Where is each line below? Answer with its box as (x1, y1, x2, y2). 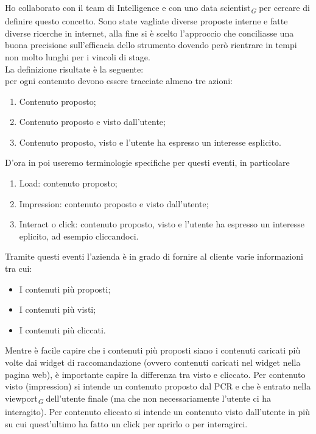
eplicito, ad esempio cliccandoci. (19, 229, 139, 242)
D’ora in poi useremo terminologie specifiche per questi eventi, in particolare (5, 156, 290, 169)
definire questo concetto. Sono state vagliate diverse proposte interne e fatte (5, 15, 288, 27)
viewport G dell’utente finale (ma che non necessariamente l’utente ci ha (5, 391, 272, 406)
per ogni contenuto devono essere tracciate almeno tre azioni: (5, 74, 233, 87)
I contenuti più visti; (19, 303, 96, 316)
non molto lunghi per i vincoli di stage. (5, 50, 150, 63)
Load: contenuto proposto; (19, 177, 118, 190)
